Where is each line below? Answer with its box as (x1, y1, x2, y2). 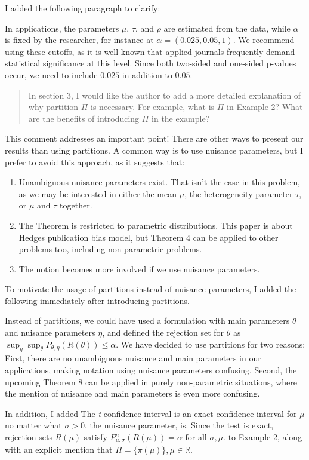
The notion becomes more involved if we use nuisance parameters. (18, 262, 260, 275)
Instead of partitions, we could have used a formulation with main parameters (5, 314, 290, 327)
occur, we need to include (5, 68, 98, 81)
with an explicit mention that (5, 443, 113, 456)
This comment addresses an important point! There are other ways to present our (5, 132, 304, 145)
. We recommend (233, 33, 295, 46)
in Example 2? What (227, 100, 303, 113)
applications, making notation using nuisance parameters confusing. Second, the (5, 364, 297, 376)
